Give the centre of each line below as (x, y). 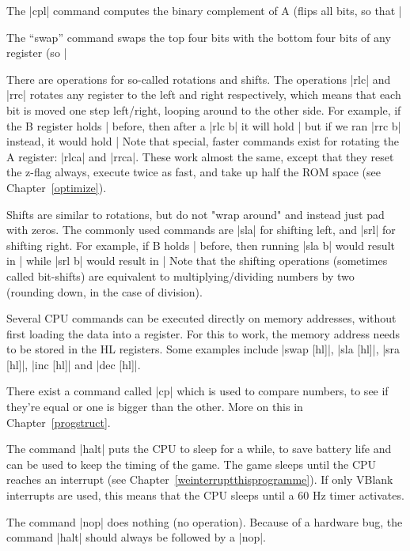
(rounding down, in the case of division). (104, 291)
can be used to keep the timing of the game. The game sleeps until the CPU (192, 464)
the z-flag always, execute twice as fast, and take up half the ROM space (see (194, 172)
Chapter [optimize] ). (57, 187)
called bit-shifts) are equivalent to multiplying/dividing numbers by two (180, 275)
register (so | (37, 53)
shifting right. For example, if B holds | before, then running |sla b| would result (201, 245)
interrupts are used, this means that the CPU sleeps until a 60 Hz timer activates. (205, 495)
